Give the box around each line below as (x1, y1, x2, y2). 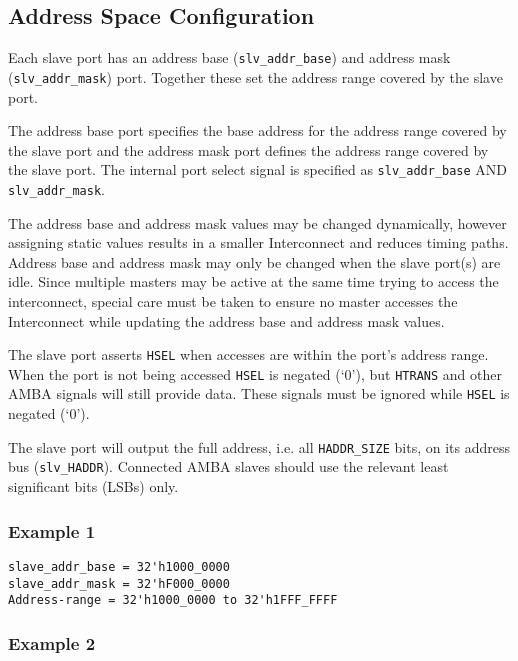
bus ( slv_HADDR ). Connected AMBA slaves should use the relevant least (8, 456, 449, 477)
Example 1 (8, 518, 96, 543)
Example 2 (8, 630, 96, 655)
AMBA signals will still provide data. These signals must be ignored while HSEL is (8, 383, 510, 404)
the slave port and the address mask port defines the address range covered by (8, 139, 489, 160)
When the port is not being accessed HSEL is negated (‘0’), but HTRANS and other (8, 363, 502, 384)
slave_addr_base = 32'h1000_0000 (8, 559, 230, 574)
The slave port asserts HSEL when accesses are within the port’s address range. (8, 344, 489, 365)
